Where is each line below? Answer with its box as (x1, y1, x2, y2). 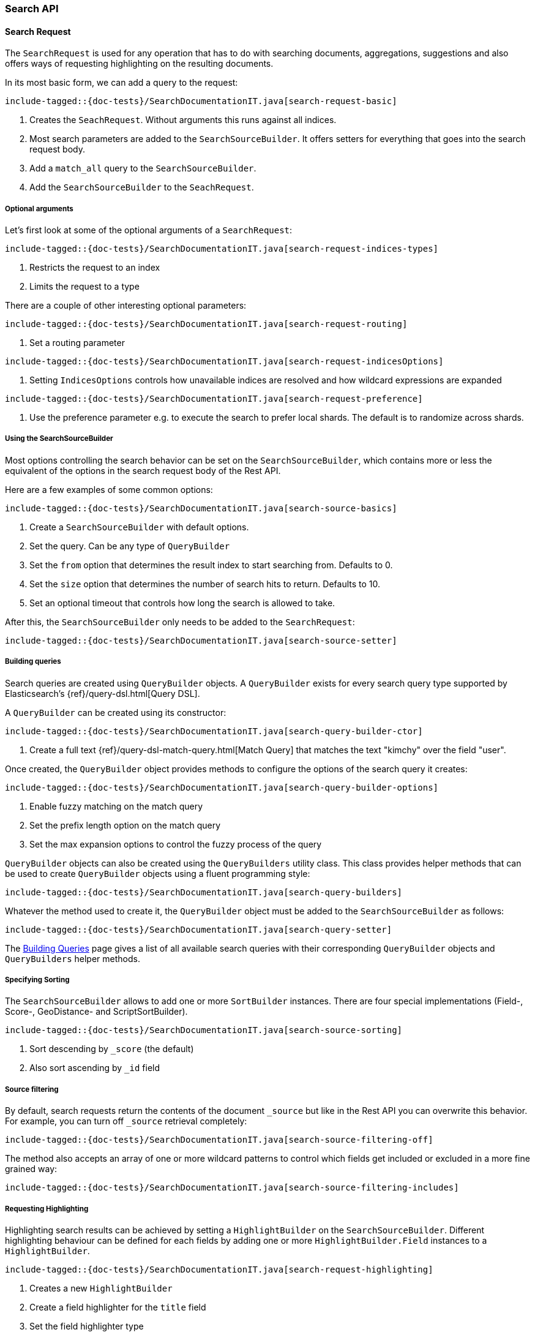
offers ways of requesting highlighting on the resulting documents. (5, 58, 274, 69)
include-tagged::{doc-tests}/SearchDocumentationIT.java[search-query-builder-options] (5, 782, 439, 792)
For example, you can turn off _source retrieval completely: (5, 1116, 247, 1127)
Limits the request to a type (29, 281, 140, 291)
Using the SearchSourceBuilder (5, 434, 113, 443)
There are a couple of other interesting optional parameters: (5, 300, 247, 310)
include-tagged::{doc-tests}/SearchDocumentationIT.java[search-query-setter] (5, 924, 392, 935)
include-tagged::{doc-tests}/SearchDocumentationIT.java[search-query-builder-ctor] (5, 726, 423, 736)
